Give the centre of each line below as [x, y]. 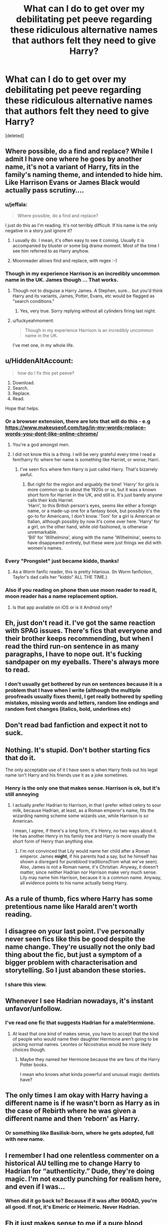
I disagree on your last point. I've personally [75, 931]
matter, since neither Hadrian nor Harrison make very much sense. [88, 872]
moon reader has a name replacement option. [62, 596]
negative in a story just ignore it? [39, 230]
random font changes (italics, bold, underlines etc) [68, 709]
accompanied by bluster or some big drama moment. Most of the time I [86, 245]
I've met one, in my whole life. [43, 345]
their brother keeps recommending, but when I [79, 638]
